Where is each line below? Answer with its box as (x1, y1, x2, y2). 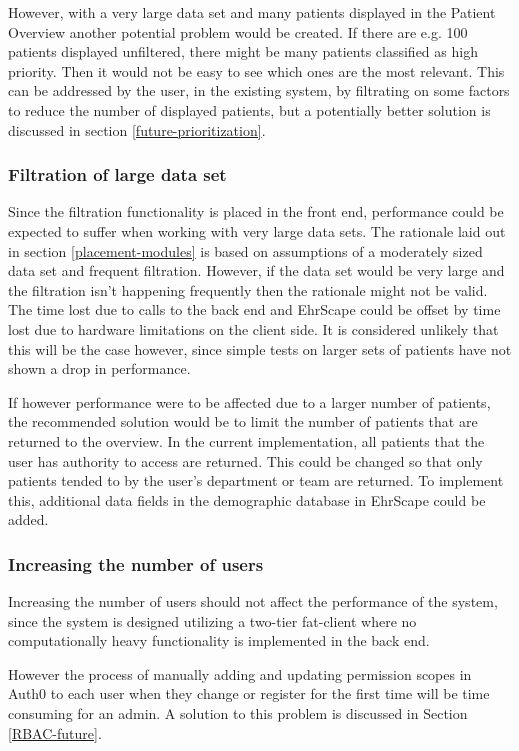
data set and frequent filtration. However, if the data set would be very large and (8, 260, 505, 281)
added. (8, 509, 49, 530)
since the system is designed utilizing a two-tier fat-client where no (8, 610, 417, 631)
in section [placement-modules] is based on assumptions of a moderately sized (8, 240, 483, 261)
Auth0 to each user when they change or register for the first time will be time (8, 683, 490, 704)
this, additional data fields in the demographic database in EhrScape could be (8, 489, 486, 510)
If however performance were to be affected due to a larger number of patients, (8, 391, 491, 412)
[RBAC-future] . (8, 722, 102, 743)
